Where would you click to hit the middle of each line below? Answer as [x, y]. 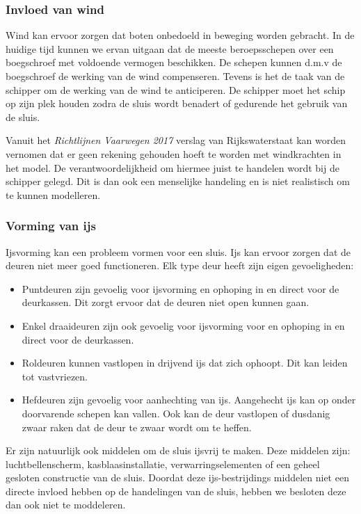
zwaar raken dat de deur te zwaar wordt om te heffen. [137, 427]
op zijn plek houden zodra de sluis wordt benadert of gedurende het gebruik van [177, 103]
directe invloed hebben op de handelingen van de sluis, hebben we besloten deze [176, 491]
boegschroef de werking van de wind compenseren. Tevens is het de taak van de [175, 76]
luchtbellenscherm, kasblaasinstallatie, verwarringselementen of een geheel [163, 464]
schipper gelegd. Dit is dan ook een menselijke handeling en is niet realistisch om [178, 181]
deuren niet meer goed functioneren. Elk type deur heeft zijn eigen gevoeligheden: [180, 265]
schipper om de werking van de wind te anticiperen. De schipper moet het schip [176, 89]
